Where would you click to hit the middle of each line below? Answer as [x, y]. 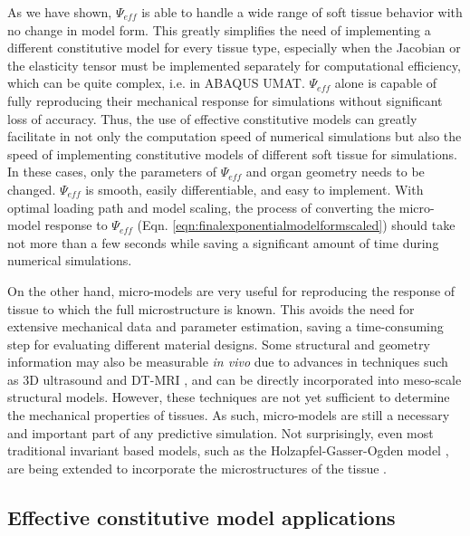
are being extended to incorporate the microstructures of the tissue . [197, 468]
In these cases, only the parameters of [112, 172]
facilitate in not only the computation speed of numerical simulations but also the [235, 136]
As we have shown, [60, 12]
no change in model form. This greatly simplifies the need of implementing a [219, 29]
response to [76, 225]
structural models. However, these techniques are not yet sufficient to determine [229, 397]
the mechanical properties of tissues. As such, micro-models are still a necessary [229, 415]
